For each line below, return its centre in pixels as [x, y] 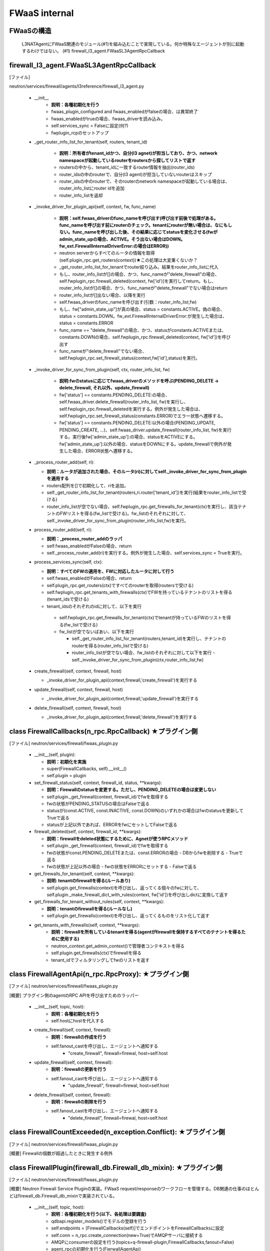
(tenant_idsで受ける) [68, 599]
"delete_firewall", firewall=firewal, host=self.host [118, 1118]
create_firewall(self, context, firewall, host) [78, 671]
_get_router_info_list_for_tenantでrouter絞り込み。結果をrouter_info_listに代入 [139, 267]
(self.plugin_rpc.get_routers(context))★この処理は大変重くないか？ [128, 260]
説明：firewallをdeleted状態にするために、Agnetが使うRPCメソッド [117, 839]
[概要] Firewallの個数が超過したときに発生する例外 [61, 1153]
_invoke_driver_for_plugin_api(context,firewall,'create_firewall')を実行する [122, 680]
